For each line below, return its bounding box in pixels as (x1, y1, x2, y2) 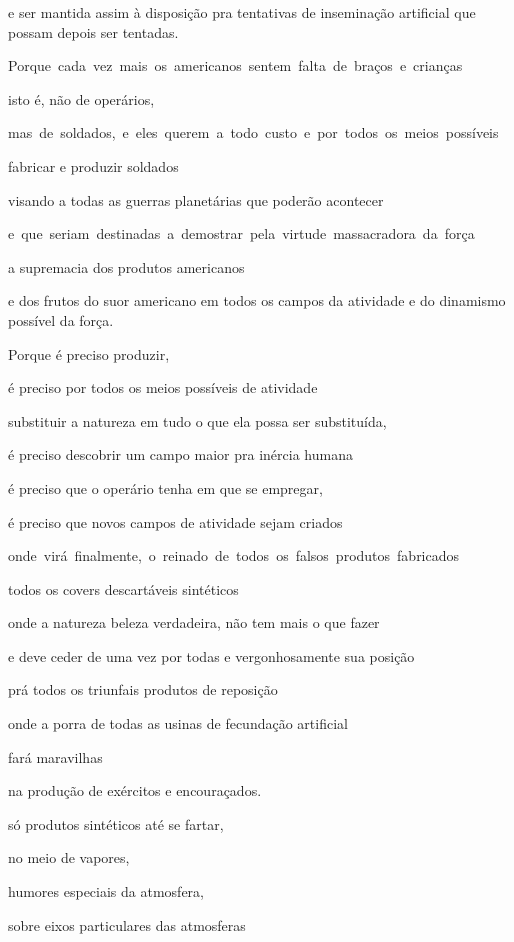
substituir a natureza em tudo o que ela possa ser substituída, (8, 410, 387, 431)
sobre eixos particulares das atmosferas (8, 914, 246, 935)
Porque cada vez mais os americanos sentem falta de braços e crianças (8, 55, 463, 76)
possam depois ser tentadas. (8, 21, 179, 42)
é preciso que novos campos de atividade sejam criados (8, 511, 343, 532)
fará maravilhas (8, 746, 103, 767)
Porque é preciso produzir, (8, 343, 170, 364)
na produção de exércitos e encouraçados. (8, 780, 262, 801)
